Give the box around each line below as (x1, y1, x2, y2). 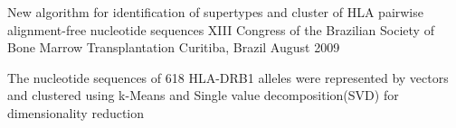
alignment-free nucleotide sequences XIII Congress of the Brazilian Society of (7, 20, 434, 39)
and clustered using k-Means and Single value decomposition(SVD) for (7, 86, 399, 105)
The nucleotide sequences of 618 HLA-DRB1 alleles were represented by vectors (7, 68, 449, 87)
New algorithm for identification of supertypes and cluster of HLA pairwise (7, 3, 423, 21)
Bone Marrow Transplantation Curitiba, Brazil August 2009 (7, 38, 340, 57)
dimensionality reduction (7, 103, 145, 122)
